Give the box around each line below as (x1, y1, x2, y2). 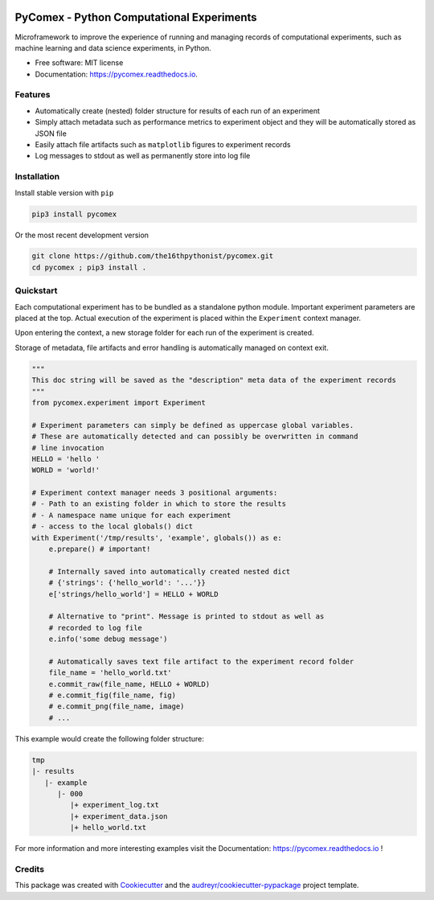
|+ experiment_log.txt (69, 800, 160, 810)
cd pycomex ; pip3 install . (31, 262, 147, 272)
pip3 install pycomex (31, 209, 117, 219)
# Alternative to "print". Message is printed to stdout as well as (48, 612, 325, 621)
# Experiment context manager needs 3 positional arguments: (31, 488, 278, 498)
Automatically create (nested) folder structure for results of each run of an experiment (35, 105, 321, 116)
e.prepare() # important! (48, 545, 151, 554)
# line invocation (31, 443, 104, 452)
